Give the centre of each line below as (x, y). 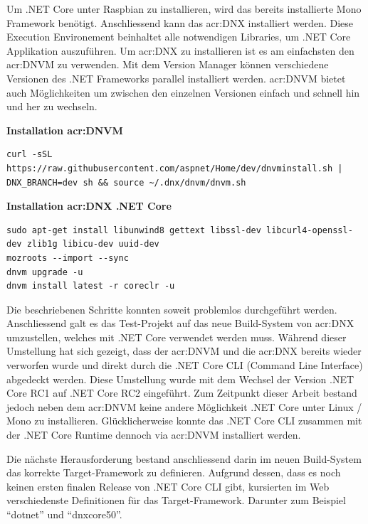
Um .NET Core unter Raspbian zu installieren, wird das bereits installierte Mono (184, 9)
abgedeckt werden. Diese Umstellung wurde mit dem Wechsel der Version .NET (180, 379)
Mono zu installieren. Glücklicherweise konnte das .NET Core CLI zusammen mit (184, 421)
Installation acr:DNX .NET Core (89, 206)
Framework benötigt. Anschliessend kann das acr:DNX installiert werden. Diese (180, 22)
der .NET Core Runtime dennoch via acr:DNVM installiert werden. (154, 435)
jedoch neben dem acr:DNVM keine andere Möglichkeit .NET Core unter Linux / (184, 406)
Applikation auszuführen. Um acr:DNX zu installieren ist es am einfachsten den (180, 50)
